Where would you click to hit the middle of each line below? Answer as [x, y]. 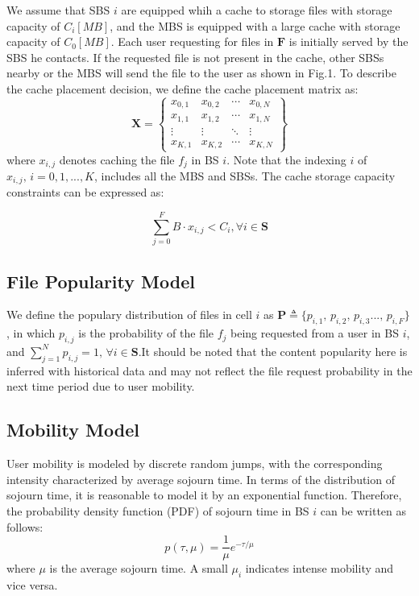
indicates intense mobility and [319, 568]
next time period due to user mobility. [101, 386]
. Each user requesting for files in [192, 41]
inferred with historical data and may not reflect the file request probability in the [209, 370]
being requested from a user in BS [315, 333]
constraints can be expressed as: [85, 192]
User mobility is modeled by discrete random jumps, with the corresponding [195, 464]
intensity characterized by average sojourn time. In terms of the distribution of [201, 479]
